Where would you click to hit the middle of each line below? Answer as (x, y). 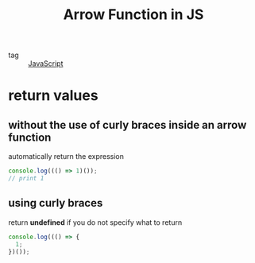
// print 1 (26, 179)
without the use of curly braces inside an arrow (127, 125)
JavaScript (46, 64)
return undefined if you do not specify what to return (95, 222)
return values (53, 96)
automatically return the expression (66, 157)
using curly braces (56, 203)
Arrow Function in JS (133, 15)
